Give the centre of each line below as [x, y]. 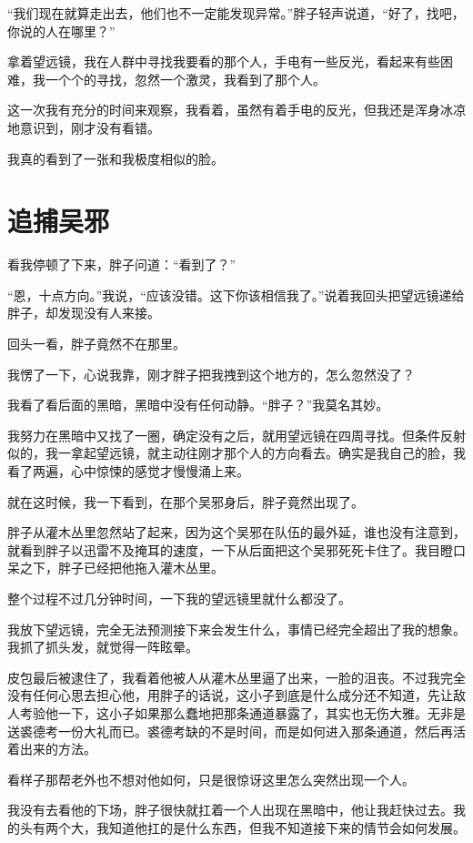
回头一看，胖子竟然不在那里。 [96, 344]
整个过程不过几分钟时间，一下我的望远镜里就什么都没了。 [179, 598]
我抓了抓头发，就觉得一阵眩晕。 [103, 647]
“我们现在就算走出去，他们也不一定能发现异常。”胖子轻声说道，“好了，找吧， [236, 13]
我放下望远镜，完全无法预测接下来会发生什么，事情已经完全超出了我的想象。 [236, 629]
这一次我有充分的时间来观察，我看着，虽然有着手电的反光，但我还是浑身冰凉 [236, 110]
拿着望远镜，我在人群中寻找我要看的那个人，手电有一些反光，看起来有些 [224, 61]
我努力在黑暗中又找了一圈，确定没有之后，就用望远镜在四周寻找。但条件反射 [236, 435]
